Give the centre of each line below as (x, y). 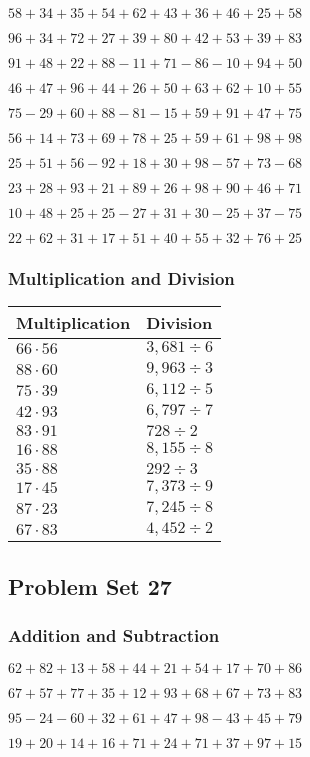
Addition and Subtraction (114, 634)
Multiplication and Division (121, 277)
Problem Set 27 (90, 585)
